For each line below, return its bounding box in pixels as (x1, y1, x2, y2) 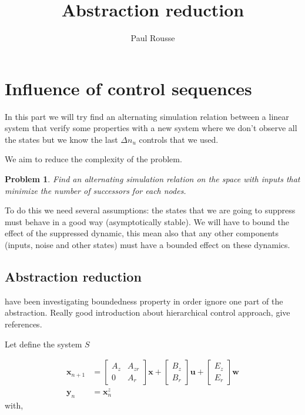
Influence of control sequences (5, 76, 252, 100)
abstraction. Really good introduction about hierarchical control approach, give (5, 306, 290, 319)
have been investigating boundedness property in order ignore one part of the (5, 294, 283, 307)
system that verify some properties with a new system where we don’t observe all (5, 122, 297, 134)
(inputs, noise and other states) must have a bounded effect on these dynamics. (5, 239, 290, 250)
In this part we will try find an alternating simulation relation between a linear (5, 110, 289, 122)
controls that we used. (139, 133, 219, 145)
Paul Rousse (130, 32, 175, 44)
